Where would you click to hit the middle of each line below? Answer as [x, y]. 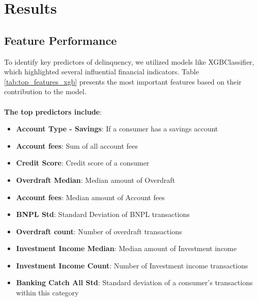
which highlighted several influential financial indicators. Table [102, 72]
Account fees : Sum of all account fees [77, 145]
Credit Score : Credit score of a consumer [83, 163]
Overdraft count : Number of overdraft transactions [99, 231]
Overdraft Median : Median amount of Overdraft [95, 180]
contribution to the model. [45, 91]
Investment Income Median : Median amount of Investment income [126, 248]
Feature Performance [61, 40]
